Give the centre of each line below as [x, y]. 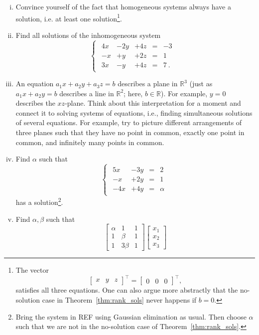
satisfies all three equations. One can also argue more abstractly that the [127, 290]
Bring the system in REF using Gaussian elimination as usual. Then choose [131, 316]
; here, [133, 93]
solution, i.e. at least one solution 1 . [69, 17]
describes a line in [87, 93]
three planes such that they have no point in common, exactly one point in [130, 132]
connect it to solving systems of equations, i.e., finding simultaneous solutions [134, 112]
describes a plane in [148, 84]
